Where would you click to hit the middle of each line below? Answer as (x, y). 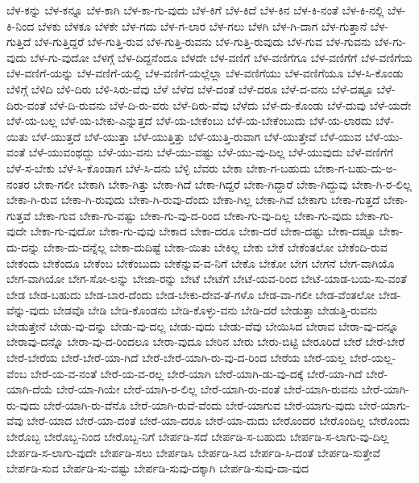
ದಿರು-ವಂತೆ (26, 104)
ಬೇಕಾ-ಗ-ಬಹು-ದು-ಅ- (355, 167)
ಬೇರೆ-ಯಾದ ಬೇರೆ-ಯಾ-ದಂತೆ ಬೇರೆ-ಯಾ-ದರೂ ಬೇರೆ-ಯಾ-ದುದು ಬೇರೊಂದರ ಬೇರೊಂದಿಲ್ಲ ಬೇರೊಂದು (218, 421)
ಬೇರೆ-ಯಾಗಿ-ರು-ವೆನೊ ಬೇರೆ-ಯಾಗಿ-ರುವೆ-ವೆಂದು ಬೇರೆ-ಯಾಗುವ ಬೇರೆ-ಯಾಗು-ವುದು (199, 404)
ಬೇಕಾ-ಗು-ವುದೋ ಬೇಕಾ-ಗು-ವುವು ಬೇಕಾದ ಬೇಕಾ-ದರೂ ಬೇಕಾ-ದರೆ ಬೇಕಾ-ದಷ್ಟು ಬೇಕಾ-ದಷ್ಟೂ (203, 231)
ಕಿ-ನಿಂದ (21, 25)
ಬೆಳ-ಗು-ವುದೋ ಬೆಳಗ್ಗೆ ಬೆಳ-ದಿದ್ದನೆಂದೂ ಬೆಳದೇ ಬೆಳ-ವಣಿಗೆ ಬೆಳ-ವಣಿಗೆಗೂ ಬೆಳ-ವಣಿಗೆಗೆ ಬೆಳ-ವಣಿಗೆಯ (221, 57)
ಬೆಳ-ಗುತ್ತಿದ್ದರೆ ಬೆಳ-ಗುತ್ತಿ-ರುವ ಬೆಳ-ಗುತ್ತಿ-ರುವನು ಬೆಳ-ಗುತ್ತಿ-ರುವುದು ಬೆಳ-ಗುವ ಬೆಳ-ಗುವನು (203, 42)
